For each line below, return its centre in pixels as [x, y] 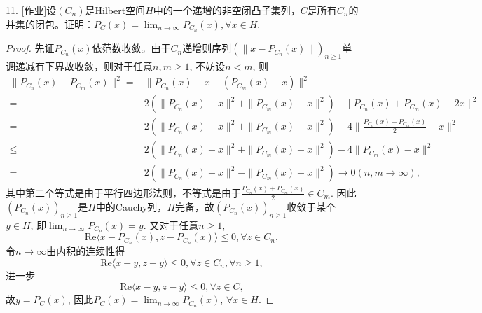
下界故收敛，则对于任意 [98, 66]
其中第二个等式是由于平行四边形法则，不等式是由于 [123, 192]
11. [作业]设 [31, 10]
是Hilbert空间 [115, 10]
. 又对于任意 [171, 224]
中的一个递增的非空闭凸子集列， [227, 10]
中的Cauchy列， [131, 206]
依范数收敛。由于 [131, 48]
